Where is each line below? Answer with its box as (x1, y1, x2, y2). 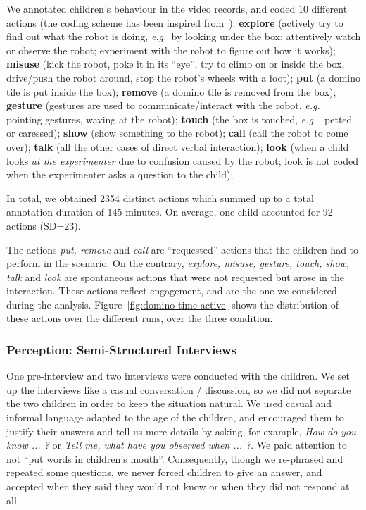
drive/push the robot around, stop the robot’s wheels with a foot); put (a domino (6, 70, 361, 85)
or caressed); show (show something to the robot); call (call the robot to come (6, 125, 348, 140)
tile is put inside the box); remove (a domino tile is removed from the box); (6, 84, 336, 99)
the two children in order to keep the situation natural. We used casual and (6, 396, 332, 411)
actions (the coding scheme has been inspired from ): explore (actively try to (6, 15, 343, 30)
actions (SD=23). (6, 218, 81, 232)
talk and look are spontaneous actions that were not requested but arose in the (6, 269, 344, 284)
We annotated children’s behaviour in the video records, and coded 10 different (6, 1, 348, 15)
